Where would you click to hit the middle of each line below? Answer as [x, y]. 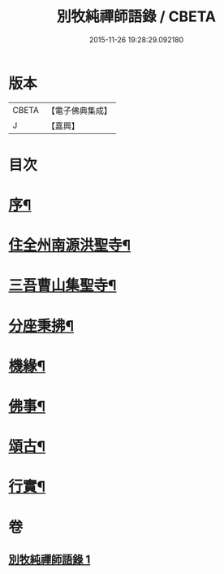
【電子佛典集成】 [79, 111]
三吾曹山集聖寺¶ [62, 286]
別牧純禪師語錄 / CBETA [136, 17]
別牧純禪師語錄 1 [50, 559]
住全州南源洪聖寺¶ [70, 246]
